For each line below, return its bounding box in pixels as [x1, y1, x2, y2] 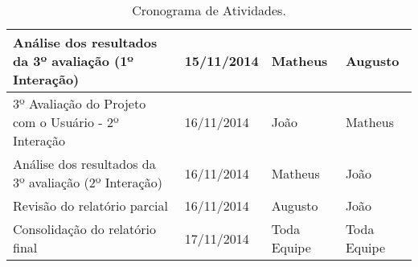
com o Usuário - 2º [13, 113, 119, 131]
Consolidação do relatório [13, 220, 156, 238]
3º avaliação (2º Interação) [13, 173, 162, 191]
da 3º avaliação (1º [13, 51, 134, 70]
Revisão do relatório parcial [13, 196, 168, 215]
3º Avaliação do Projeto [13, 94, 146, 113]
